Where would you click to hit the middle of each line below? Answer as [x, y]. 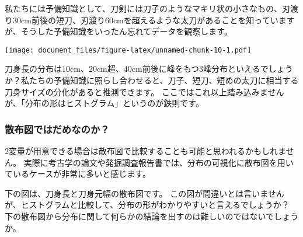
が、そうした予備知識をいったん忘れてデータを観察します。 [119, 31]
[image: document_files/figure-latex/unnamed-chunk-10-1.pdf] [128, 50]
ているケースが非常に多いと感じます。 [78, 174]
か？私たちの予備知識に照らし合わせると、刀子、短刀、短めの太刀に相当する [152, 80]
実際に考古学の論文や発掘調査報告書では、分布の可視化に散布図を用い [159, 162]
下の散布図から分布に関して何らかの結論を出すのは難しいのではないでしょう [152, 216]
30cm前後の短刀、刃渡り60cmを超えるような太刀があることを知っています [154, 20]
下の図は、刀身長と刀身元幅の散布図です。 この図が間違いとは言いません [144, 193]
